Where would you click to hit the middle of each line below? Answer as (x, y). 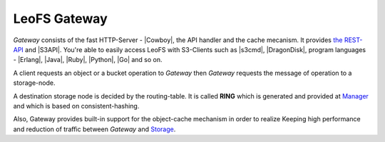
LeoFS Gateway (60, 19)
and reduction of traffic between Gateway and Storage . (94, 129)
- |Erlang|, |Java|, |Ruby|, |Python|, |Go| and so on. (88, 60)
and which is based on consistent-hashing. (76, 106)
